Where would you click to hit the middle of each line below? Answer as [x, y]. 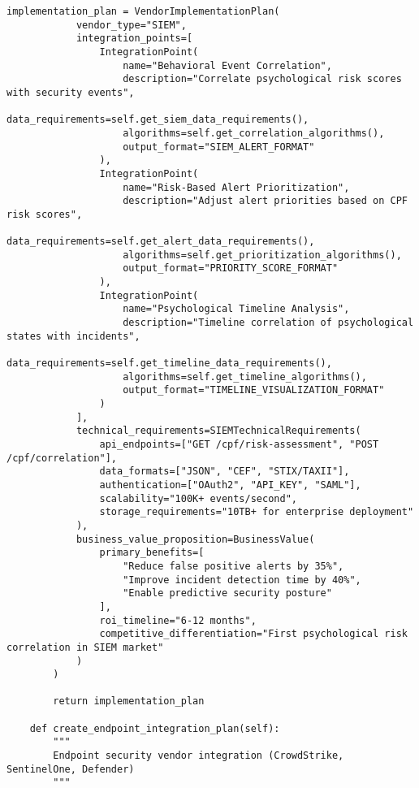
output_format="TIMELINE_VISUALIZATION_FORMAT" [254, 390]
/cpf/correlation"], [62, 458]
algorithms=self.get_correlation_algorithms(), [254, 133]
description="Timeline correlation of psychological [268, 323]
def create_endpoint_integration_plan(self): [155, 728]
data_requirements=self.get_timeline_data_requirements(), [169, 364]
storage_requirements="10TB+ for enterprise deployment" [257, 512]
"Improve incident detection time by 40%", [242, 580]
